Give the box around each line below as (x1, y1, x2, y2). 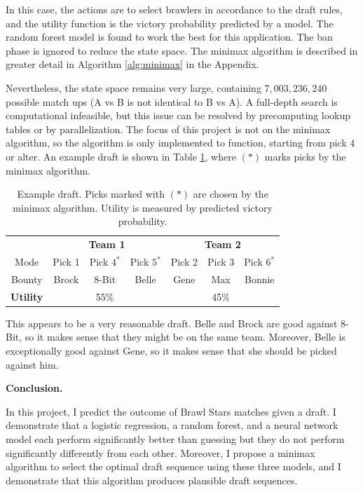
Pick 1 (53, 254, 80, 268)
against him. (6, 357, 59, 371)
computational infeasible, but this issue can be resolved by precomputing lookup (6, 108, 351, 123)
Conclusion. (6, 381, 63, 395)
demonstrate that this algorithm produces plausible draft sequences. (6, 472, 298, 487)
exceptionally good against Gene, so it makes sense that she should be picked (6, 343, 337, 357)
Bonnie (245, 271, 275, 286)
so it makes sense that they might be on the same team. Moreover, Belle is (25, 329, 345, 344)
